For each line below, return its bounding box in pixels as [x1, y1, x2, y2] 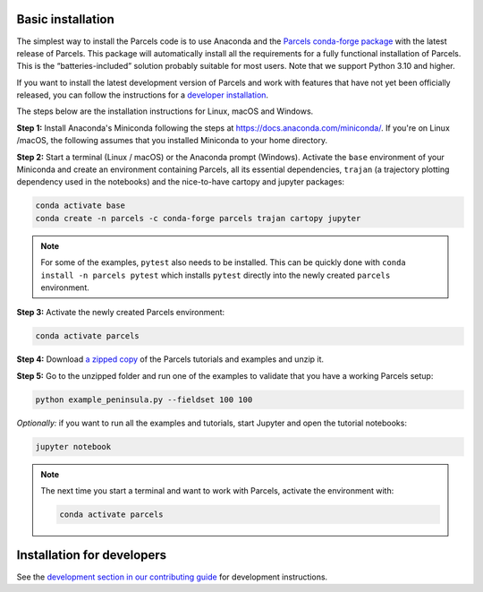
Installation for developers [16, 547, 167, 563]
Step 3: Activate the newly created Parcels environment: [16, 307, 225, 318]
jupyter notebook [35, 442, 112, 451]
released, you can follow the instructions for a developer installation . [16, 90, 268, 100]
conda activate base [35, 201, 125, 210]
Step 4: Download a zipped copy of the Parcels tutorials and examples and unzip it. [16, 354, 325, 365]
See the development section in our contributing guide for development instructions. [16, 571, 328, 582]
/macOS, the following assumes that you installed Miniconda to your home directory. [16, 135, 328, 146]
